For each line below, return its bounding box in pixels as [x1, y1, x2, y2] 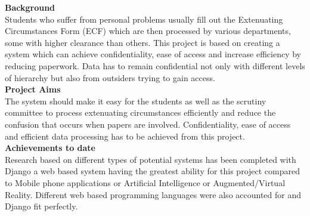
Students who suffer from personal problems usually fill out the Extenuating [5, 13, 283, 25]
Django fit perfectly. [5, 200, 78, 212]
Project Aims [5, 83, 61, 95]
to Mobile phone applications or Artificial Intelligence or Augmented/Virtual [5, 176, 286, 189]
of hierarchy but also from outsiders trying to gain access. [5, 71, 215, 84]
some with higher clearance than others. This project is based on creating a [5, 36, 280, 48]
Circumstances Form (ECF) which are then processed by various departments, [5, 24, 291, 37]
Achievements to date [5, 141, 95, 154]
